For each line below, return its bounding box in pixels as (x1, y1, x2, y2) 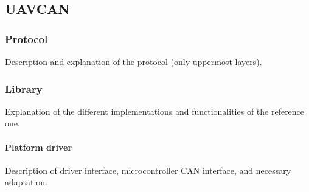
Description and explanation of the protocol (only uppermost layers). (5, 55, 262, 67)
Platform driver (5, 140, 72, 153)
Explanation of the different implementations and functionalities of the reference (5, 105, 305, 117)
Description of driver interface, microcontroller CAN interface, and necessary (5, 163, 291, 176)
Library (5, 81, 43, 96)
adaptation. (5, 176, 48, 188)
